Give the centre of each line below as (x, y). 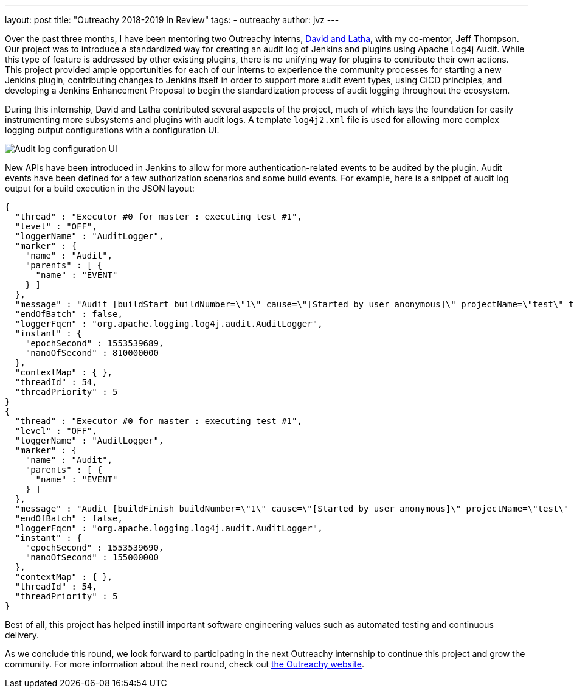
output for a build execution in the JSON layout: (100, 188)
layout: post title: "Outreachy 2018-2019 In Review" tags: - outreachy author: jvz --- (172, 20)
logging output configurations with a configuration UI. (112, 130)
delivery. (22, 635)
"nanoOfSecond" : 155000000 (92, 557)
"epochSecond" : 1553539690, (95, 548)
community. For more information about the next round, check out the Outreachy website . (185, 664)
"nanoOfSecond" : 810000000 (92, 353)
